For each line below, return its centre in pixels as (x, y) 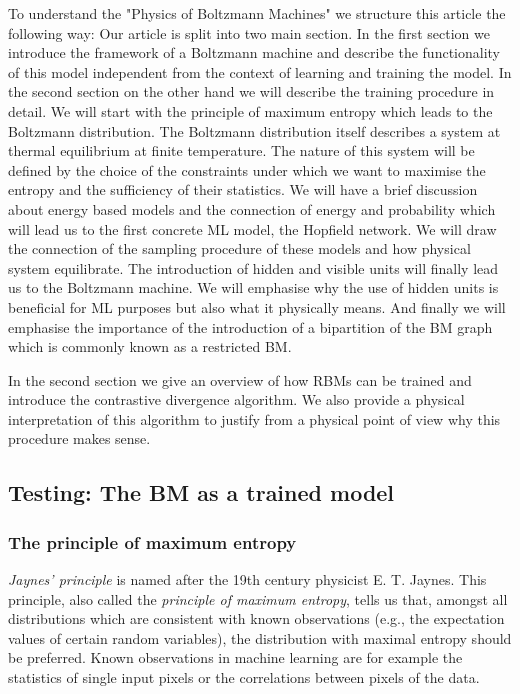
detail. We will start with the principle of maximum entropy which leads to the (250, 110)
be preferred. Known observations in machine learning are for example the (235, 657)
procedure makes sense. (79, 438)
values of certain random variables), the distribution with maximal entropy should (260, 637)
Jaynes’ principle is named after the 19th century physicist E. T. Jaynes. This (247, 579)
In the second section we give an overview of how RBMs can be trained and (240, 379)
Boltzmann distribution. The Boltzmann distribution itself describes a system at (254, 130)
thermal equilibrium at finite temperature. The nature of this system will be (241, 150)
